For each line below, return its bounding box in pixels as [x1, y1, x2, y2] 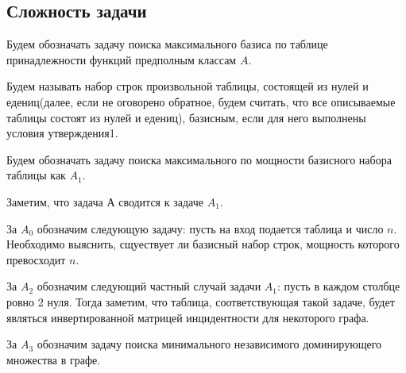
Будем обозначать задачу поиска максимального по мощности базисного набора [6, 151, 392, 167]
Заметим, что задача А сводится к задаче [6, 193, 203, 210]
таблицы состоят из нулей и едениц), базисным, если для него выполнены [6, 109, 366, 125]
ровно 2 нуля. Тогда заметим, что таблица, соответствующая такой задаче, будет [6, 293, 395, 310]
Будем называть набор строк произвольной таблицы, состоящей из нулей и [6, 78, 369, 94]
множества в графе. [6, 351, 101, 367]
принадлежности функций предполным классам [6, 51, 237, 67]
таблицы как [6, 167, 66, 183]
